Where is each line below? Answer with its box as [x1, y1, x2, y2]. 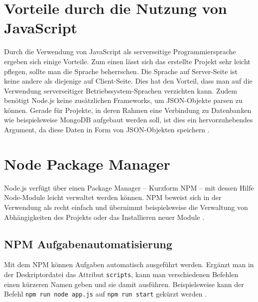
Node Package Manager [4, 153, 170, 174]
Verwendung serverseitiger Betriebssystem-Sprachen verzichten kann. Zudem [4, 85, 237, 96]
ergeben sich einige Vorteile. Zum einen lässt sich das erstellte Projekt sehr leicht [4, 56, 251, 66]
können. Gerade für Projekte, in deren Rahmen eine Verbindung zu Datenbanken [4, 104, 252, 115]
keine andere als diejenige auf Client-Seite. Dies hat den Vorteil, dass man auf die [4, 76, 253, 86]
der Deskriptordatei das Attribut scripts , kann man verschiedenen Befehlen [4, 269, 239, 279]
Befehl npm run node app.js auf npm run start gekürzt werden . [4, 289, 207, 299]
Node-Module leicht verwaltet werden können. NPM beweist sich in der [4, 192, 222, 202]
